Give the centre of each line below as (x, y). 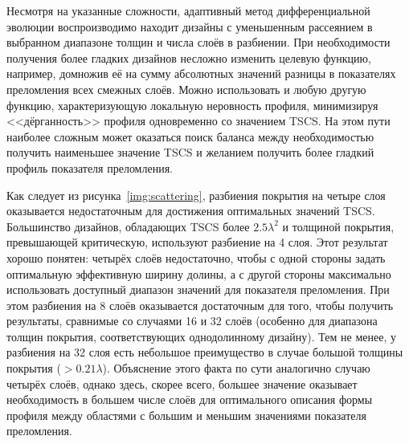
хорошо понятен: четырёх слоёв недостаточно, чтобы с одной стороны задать (196, 257)
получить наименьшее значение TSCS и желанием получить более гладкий (190, 152)
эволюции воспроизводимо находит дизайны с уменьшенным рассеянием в (190, 26)
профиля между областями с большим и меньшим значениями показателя (186, 415)
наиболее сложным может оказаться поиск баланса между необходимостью (190, 136)
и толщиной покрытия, (338, 226)
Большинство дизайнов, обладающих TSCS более (128, 226)
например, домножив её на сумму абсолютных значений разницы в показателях (201, 73)
